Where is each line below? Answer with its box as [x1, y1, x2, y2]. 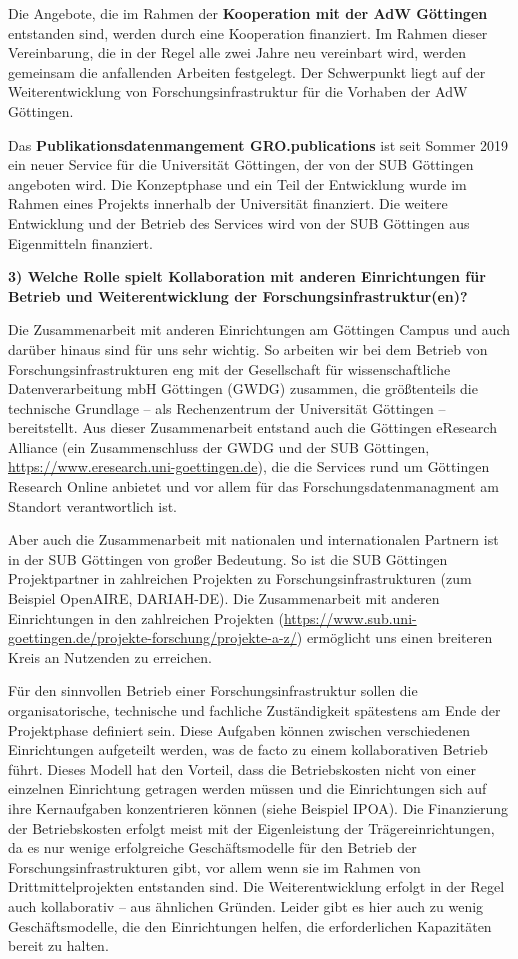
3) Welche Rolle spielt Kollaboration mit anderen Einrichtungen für [8, 266, 486, 287]
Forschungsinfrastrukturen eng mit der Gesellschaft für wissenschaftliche [8, 358, 451, 379]
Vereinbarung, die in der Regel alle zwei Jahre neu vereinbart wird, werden [8, 42, 467, 63]
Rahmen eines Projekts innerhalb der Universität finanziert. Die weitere [8, 193, 448, 214]
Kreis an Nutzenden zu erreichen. [8, 646, 212, 667]
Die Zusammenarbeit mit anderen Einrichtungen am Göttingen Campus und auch [8, 319, 511, 340]
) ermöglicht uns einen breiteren [296, 627, 493, 648]
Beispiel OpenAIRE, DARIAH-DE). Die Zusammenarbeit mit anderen [8, 588, 440, 609]
